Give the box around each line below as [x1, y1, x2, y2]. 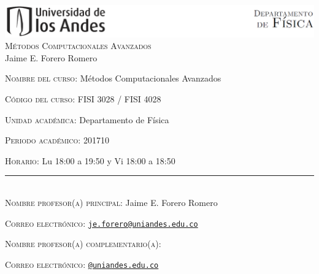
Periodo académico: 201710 [5, 134, 109, 147]
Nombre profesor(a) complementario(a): [5, 237, 161, 250]
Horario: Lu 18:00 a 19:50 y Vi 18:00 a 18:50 [5, 154, 175, 167]
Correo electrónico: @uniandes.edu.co [5, 257, 159, 270]
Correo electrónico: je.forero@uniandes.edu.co [5, 216, 198, 229]
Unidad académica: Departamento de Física [5, 113, 169, 126]
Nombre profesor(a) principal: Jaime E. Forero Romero [5, 196, 218, 208]
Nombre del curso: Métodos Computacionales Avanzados [5, 72, 221, 85]
